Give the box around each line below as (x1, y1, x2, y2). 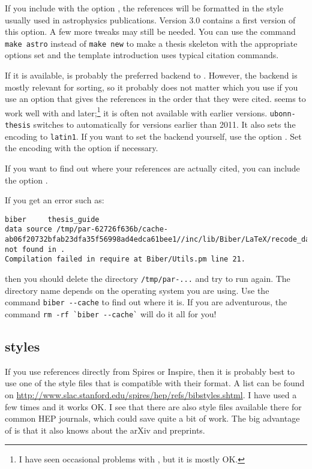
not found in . (5, 245, 65, 254)
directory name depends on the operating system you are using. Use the (5, 284, 269, 296)
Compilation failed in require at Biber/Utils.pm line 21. (5, 255, 245, 264)
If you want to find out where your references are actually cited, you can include (5, 162, 300, 175)
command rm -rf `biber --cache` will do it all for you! (5, 308, 217, 320)
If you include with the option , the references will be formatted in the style (5, 2, 284, 14)
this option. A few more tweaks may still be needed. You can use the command (5, 25, 296, 38)
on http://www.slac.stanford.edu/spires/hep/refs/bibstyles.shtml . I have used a (5, 389, 297, 401)
